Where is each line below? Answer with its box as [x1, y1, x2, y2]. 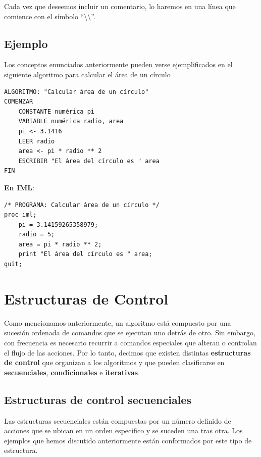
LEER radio [18, 137, 55, 145]
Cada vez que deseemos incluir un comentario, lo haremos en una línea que [4, 1, 236, 11]
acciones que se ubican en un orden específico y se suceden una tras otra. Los [4, 425, 243, 436]
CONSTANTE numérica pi [18, 108, 94, 115]
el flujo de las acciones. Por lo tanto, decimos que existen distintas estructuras [4, 347, 251, 358]
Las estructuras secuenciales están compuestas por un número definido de [4, 415, 231, 426]
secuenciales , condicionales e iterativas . [4, 367, 140, 377]
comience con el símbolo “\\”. [4, 11, 95, 21]
